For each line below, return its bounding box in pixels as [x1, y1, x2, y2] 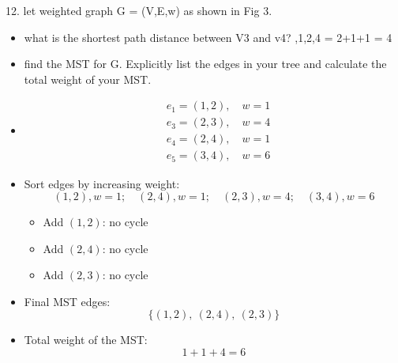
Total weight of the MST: [24, 331, 148, 348]
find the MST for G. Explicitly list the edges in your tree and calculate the [24, 55, 387, 72]
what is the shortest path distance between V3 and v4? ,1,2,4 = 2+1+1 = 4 [24, 28, 392, 45]
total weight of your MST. [24, 70, 152, 87]
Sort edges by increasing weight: [24, 175, 180, 191]
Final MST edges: [24, 293, 111, 309]
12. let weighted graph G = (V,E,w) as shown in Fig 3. [6, 2, 272, 18]
